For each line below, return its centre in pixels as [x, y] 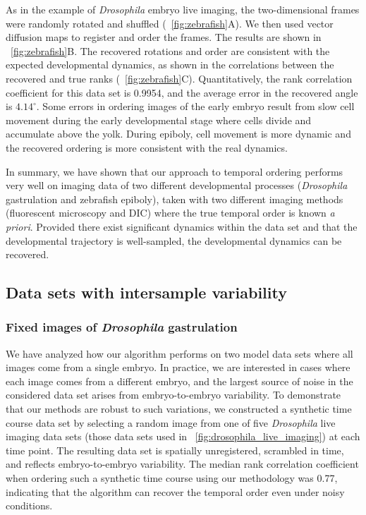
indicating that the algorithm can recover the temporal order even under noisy [175, 491]
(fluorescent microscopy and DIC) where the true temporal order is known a [170, 213]
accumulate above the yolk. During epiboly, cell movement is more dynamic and [178, 134]
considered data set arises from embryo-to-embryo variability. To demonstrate [173, 395]
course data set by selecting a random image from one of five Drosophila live [171, 422]
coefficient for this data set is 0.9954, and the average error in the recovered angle [182, 92]
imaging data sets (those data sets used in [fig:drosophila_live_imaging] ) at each [183, 436]
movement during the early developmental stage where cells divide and [159, 120]
